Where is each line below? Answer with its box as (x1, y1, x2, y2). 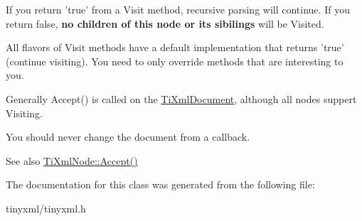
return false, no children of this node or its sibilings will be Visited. (6, 16, 324, 31)
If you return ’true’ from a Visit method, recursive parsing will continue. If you (6, 2, 350, 16)
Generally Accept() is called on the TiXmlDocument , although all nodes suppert (6, 91, 357, 106)
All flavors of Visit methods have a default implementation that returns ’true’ (6, 40, 344, 55)
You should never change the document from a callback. (6, 129, 250, 144)
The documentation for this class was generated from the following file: (6, 177, 315, 192)
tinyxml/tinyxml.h (6, 200, 86, 215)
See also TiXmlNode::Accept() (6, 153, 138, 168)
